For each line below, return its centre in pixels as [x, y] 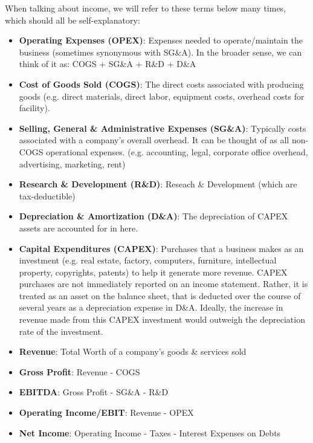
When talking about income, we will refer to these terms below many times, [146, 8]
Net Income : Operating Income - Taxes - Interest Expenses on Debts [150, 432]
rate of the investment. [61, 331]
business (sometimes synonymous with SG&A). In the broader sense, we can [160, 52]
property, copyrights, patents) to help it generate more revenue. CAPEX [153, 272]
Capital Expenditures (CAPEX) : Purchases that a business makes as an [161, 248]
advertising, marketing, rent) [72, 163]
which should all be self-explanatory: [73, 20]
